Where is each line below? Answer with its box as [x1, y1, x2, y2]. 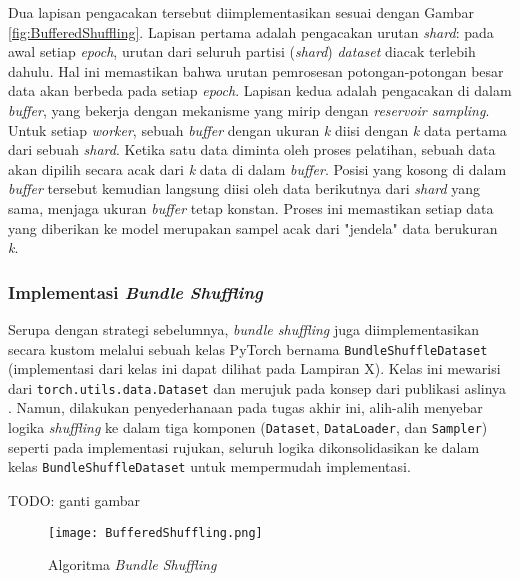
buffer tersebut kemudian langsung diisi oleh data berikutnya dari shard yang [8, 178, 481, 199]
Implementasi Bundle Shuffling [8, 279, 263, 304]
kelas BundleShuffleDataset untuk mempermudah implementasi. [8, 456, 411, 477]
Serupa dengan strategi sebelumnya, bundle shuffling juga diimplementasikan [8, 318, 480, 339]
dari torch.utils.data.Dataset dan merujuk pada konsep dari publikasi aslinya [8, 377, 507, 398]
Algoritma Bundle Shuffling [48, 554, 217, 575]
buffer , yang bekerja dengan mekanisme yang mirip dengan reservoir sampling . [8, 99, 490, 120]
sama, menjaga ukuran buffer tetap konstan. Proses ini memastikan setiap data [8, 197, 494, 218]
